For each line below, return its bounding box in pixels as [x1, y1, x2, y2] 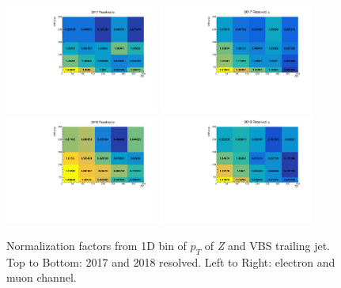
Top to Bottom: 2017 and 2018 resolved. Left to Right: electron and [6, 253, 335, 270]
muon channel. [6, 269, 77, 286]
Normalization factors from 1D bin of [6, 237, 187, 253]
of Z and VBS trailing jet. [204, 237, 330, 253]
